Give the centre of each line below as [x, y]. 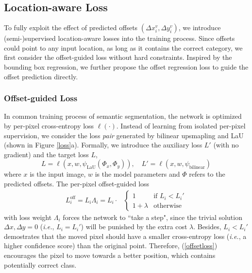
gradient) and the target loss [46, 154]
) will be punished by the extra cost [134, 227]
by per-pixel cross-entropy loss [49, 125]
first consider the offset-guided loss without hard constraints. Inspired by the [118, 57]
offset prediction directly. [41, 76]
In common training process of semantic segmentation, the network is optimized [123, 116]
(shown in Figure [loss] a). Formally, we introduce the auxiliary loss [103, 145]
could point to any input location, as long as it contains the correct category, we [123, 47]
